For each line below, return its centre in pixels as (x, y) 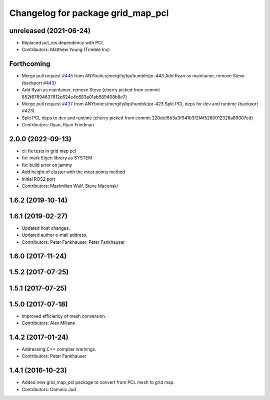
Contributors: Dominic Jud (49, 389)
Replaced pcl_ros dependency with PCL (63, 43)
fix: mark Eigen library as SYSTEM (57, 158)
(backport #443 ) (39, 83)
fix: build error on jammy (47, 165)
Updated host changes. (46, 228)
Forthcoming (30, 64)
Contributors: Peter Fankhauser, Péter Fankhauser (73, 242)
